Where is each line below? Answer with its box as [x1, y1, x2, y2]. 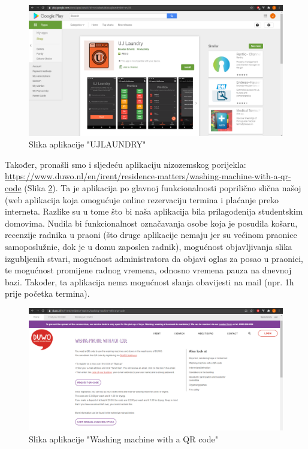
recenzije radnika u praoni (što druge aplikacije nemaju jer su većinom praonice [5, 228, 297, 241]
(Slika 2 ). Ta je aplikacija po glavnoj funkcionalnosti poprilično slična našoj [24, 182, 301, 194]
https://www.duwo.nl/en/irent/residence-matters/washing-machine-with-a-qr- [5, 170, 291, 182]
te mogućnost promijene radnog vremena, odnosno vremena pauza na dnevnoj [5, 264, 292, 276]
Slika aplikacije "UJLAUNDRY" [29, 138, 146, 150]
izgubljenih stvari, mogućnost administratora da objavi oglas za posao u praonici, [5, 252, 303, 264]
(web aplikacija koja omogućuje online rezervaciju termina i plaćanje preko [5, 193, 279, 206]
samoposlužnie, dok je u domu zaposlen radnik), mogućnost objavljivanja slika [5, 240, 292, 252]
